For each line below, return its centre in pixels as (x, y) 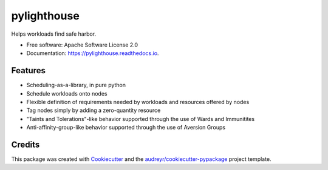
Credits (26, 145)
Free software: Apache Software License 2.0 (82, 45)
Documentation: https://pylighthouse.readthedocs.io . (93, 53)
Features (28, 70)
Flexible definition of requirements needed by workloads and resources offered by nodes (138, 102)
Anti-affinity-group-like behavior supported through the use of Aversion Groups (126, 128)
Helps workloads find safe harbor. (54, 34)
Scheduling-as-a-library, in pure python (76, 85)
